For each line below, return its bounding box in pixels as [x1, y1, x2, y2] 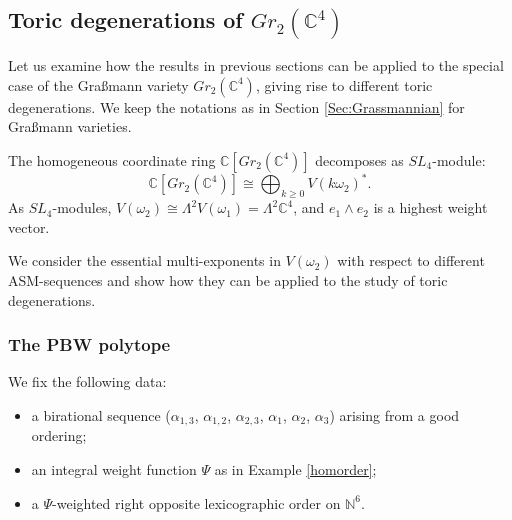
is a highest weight [373, 197, 488, 218]
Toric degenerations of [8, 4, 243, 35]
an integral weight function [31, 458, 197, 479]
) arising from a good [329, 404, 460, 425]
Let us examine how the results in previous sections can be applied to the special [8, 55, 504, 76]
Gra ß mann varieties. [8, 116, 132, 137]
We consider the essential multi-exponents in [8, 250, 281, 271]
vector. [8, 216, 50, 237]
